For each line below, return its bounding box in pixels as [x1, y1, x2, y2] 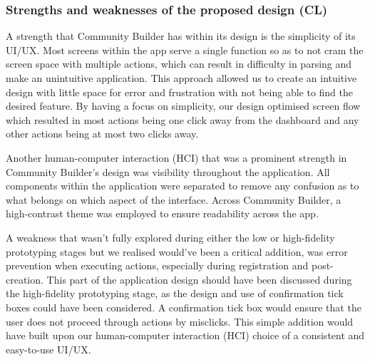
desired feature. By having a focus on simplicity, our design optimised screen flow [6, 98, 361, 113]
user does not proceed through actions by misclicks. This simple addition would [6, 314, 354, 329]
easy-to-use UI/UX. [6, 341, 91, 356]
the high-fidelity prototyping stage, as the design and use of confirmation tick [6, 286, 344, 301]
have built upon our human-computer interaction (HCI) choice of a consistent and [6, 328, 365, 343]
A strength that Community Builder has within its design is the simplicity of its [6, 29, 356, 43]
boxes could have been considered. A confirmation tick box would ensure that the [6, 299, 361, 314]
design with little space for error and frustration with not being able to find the [6, 84, 354, 99]
